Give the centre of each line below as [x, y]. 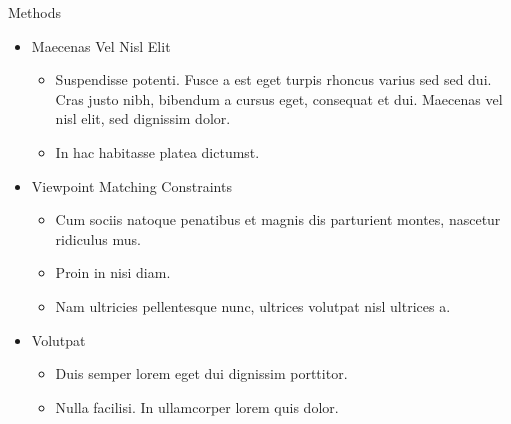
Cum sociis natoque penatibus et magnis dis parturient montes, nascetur [278, 219]
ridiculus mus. [98, 238]
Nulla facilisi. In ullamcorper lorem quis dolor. [197, 406]
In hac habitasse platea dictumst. [157, 151]
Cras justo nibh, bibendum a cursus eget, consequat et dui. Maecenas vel [279, 98]
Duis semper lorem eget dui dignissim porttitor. [201, 373]
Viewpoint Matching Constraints [131, 185]
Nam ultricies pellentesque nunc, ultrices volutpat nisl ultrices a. [253, 305]
